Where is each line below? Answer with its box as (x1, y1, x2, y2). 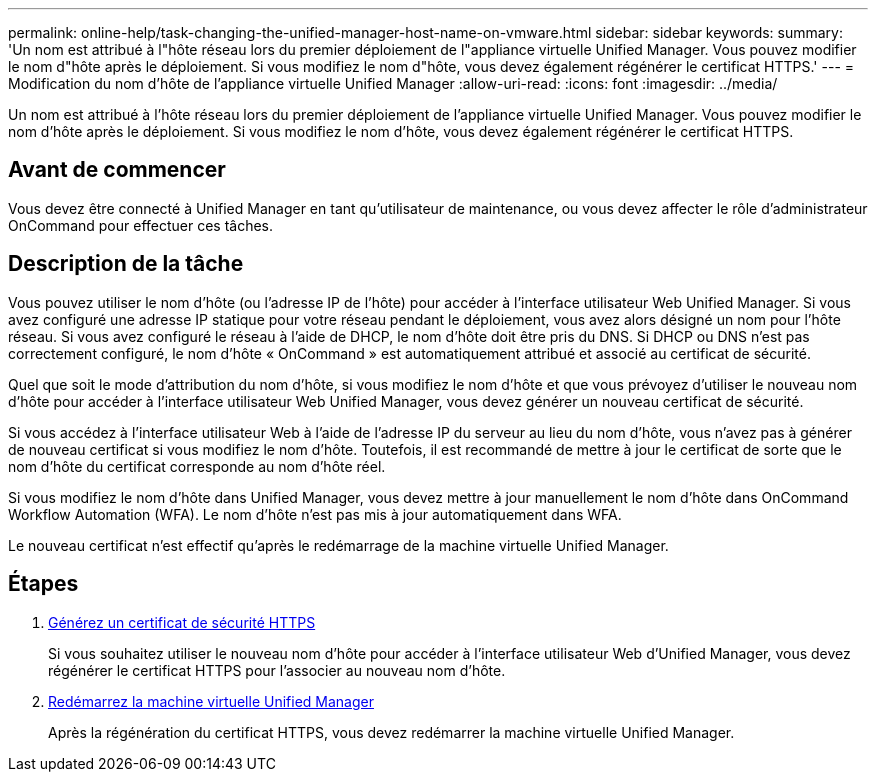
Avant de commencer (8, 157, 226, 183)
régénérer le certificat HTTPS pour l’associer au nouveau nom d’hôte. (48, 661, 506, 679)
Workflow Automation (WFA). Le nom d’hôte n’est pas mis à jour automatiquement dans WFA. (8, 505, 622, 523)
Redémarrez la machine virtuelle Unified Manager (48, 692, 374, 710)
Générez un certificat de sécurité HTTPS (48, 613, 316, 631)
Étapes (8, 571, 79, 597)
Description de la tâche (8, 251, 244, 277)
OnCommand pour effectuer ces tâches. (8, 216, 274, 234)
